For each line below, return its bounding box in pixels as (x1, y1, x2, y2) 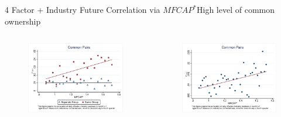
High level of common (197, 4, 275, 15)
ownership (5, 15, 41, 27)
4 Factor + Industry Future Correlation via (5, 4, 160, 15)
